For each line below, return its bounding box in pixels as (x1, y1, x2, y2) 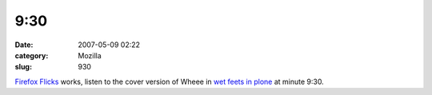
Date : (14, 40, 34, 49)
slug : (14, 62, 32, 72)
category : (14, 50, 49, 60)
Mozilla (78, 50, 102, 60)
